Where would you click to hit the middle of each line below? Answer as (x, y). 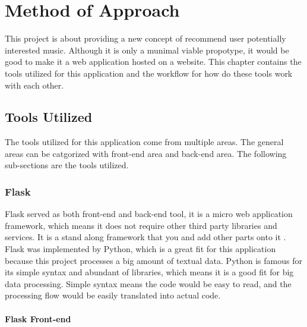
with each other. (34, 85)
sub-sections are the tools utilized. (67, 165)
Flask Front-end (38, 318)
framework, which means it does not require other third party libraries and (141, 225)
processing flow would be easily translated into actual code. (113, 295)
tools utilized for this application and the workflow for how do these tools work (149, 73)
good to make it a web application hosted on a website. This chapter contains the (153, 62)
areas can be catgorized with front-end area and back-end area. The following (146, 153)
